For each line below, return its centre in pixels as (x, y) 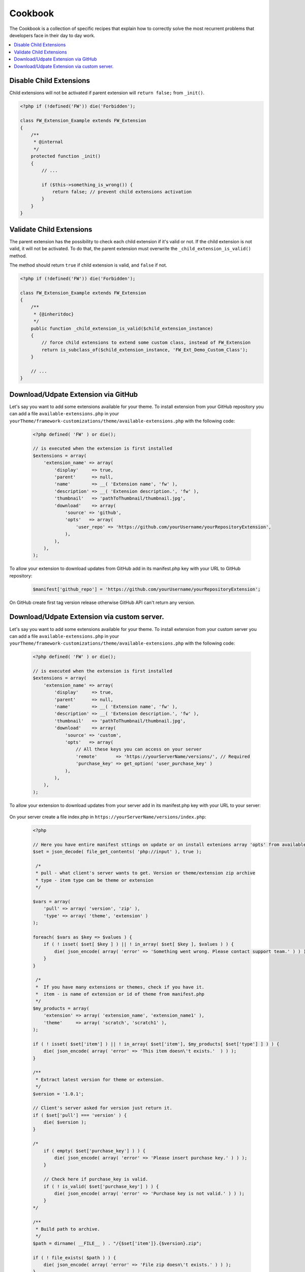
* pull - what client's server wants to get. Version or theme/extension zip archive (146, 873)
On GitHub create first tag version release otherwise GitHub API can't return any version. (102, 602)
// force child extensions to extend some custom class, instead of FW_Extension (146, 343)
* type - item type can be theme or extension (95, 880)
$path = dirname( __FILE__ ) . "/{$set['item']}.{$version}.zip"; (117, 1243)
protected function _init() (66, 156)
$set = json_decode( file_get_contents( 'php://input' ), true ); (117, 852)
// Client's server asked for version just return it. (102, 1108)
